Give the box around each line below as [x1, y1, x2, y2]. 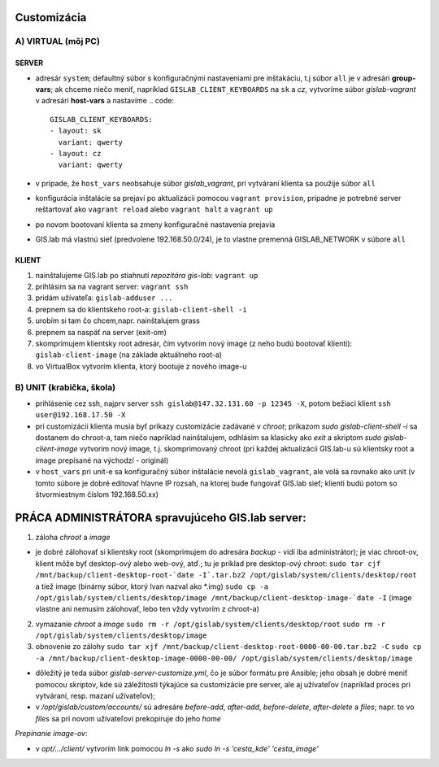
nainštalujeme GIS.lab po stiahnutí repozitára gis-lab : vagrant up [35, 270, 259, 280]
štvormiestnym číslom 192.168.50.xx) [35, 490, 159, 499]
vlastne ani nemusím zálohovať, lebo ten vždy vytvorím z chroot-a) [35, 604, 260, 614]
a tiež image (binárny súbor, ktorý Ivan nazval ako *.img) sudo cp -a [35, 582, 268, 591]
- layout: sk [50, 126, 102, 136]
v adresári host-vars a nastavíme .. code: [35, 96, 175, 106]
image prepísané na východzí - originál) [35, 455, 169, 465]
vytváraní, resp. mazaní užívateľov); [35, 691, 156, 701]
